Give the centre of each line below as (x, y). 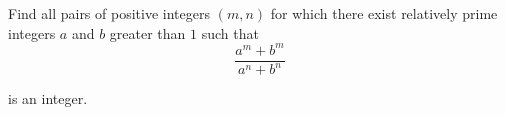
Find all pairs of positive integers (109, 13)
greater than (147, 32)
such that (230, 32)
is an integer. (48, 98)
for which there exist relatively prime (384, 13)
